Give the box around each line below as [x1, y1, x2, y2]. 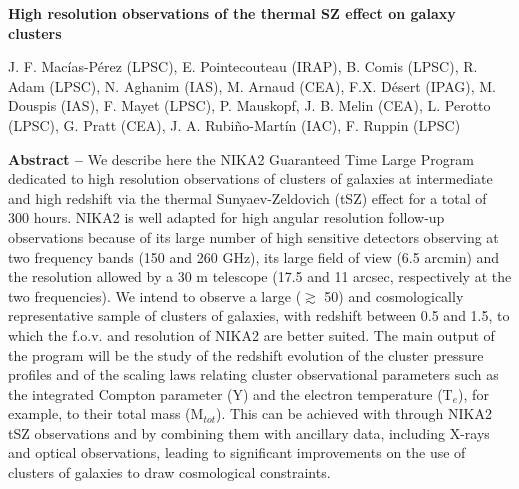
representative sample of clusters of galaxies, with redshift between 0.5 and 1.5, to [8, 305, 510, 326]
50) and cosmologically [324, 285, 464, 306]
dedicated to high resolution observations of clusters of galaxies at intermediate [8, 168, 493, 189]
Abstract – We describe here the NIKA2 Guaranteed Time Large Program [8, 148, 474, 169]
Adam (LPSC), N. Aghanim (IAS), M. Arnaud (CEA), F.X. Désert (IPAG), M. [8, 75, 496, 96]
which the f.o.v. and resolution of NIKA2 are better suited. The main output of [8, 324, 495, 345]
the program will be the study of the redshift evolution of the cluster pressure [8, 344, 484, 365]
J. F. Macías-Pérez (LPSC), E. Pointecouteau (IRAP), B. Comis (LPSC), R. [8, 56, 478, 77]
